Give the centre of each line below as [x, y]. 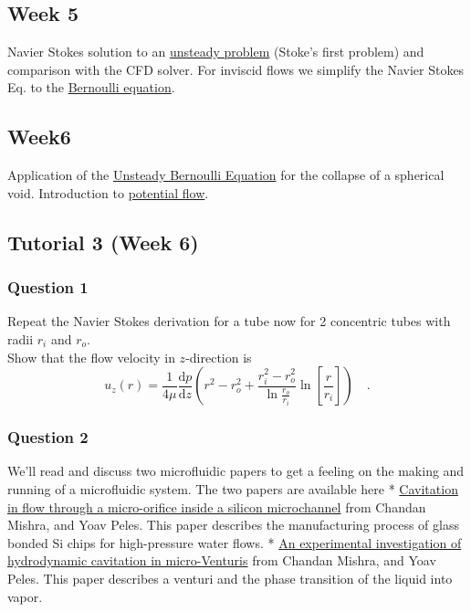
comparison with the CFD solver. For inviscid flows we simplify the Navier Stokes [236, 69]
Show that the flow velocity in [91, 357]
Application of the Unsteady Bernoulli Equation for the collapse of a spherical [226, 175]
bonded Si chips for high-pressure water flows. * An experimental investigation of [235, 542]
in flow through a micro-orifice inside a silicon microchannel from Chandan [217, 506]
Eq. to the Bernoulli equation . [91, 87]
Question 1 [48, 287]
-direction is [219, 357]
